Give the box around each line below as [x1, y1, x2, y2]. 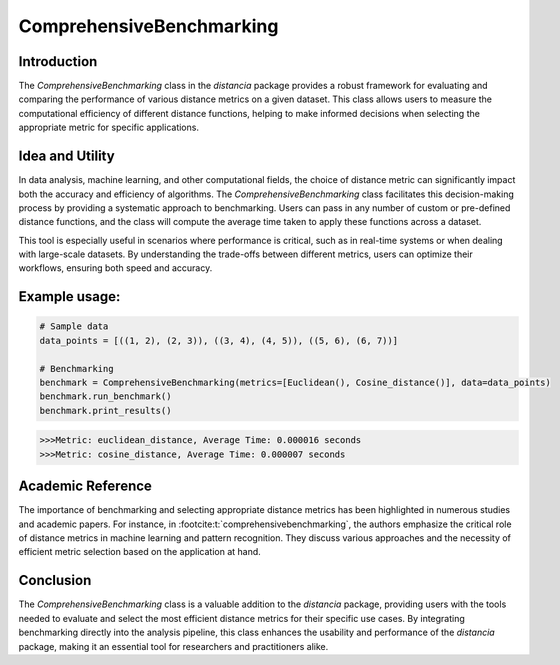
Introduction [18, 53, 98, 70]
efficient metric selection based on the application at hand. [18, 546, 262, 558]
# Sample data [39, 321, 109, 332]
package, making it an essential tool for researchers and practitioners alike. [18, 640, 329, 652]
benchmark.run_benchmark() [39, 391, 172, 402]
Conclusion [18, 572, 92, 589]
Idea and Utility [18, 148, 115, 165]
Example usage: [18, 288, 121, 305]
